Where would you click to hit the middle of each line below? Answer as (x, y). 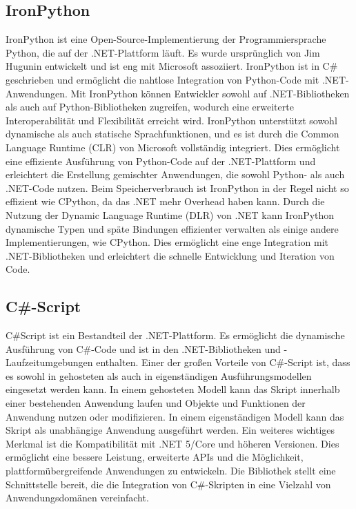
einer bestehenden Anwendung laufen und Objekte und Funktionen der (156, 403)
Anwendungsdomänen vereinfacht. (77, 498)
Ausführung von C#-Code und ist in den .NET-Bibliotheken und (143, 348)
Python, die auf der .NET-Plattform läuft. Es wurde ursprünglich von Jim (163, 52)
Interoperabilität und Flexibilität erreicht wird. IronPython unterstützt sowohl (171, 120)
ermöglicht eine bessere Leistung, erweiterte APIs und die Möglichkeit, (155, 457)
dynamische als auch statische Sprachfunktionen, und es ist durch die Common (172, 134)
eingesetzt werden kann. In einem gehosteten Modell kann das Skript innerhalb (173, 389)
